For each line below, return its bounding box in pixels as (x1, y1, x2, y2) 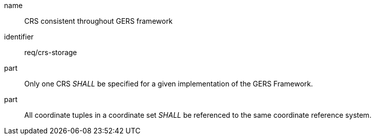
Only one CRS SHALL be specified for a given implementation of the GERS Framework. (24, 79, 313, 88)
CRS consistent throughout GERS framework (24, 17, 173, 25)
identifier (4, 32, 34, 41)
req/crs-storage (24, 48, 77, 57)
